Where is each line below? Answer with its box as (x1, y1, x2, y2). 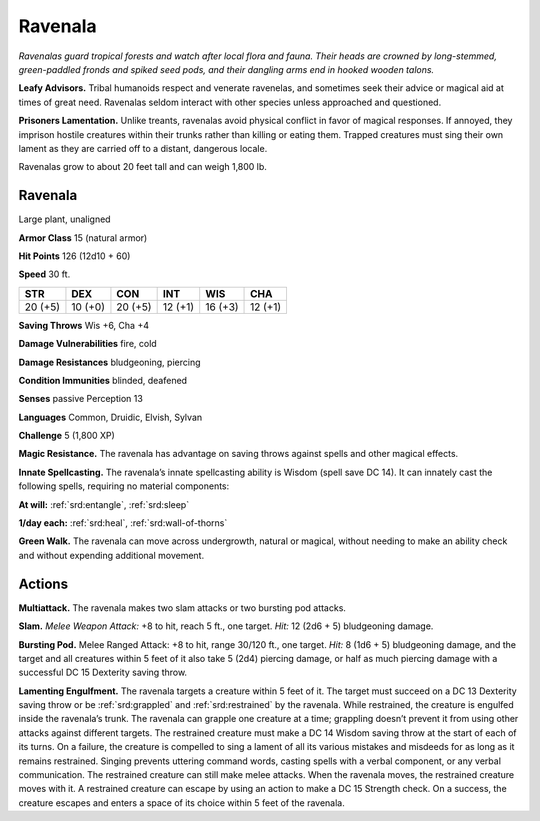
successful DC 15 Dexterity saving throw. (18, 666, 188, 679)
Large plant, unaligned (18, 213, 111, 225)
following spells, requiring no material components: (18, 480, 230, 492)
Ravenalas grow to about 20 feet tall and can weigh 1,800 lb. (18, 161, 267, 173)
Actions (18, 575, 69, 592)
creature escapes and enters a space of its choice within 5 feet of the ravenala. (18, 796, 345, 809)
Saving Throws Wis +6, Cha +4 (18, 319, 150, 331)
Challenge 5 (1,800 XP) (18, 430, 115, 442)
